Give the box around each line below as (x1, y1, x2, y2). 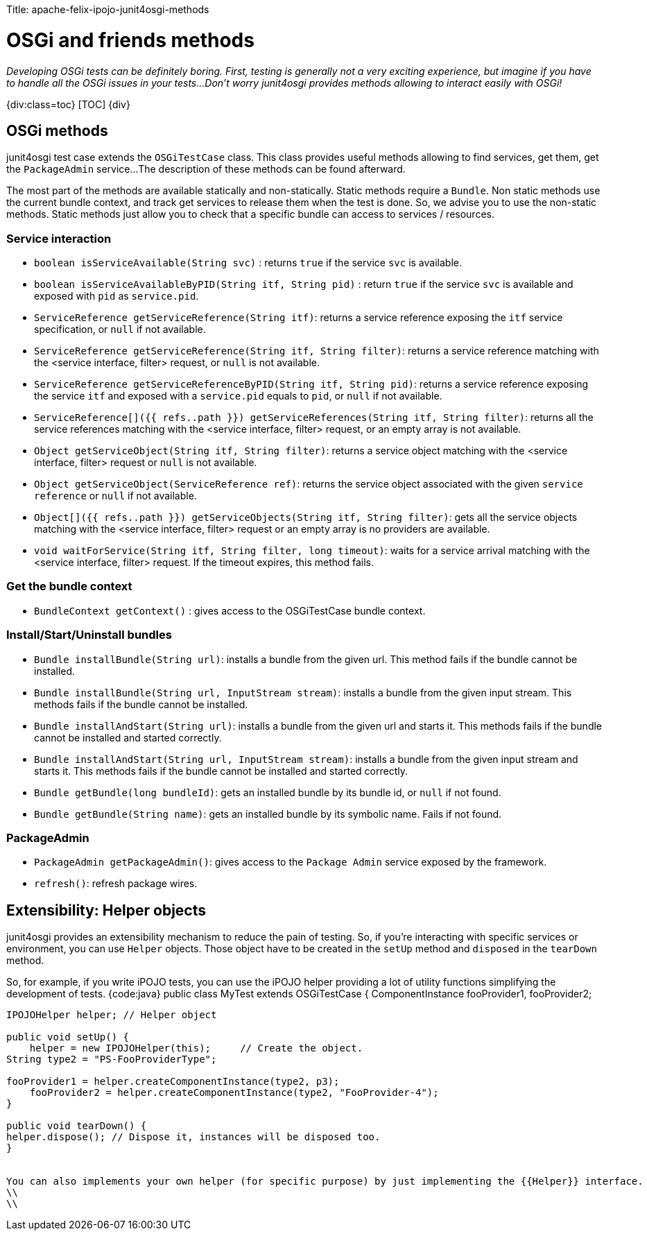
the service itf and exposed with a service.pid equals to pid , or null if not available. (34, 390, 442, 402)
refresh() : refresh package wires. (34, 877, 198, 890)
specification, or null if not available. (34, 323, 206, 336)
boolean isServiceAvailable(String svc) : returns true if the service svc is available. (34, 257, 462, 269)
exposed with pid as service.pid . (34, 290, 199, 302)
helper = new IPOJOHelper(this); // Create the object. (29, 1042, 363, 1054)
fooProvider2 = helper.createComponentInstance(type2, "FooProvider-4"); (29, 1087, 439, 1099)
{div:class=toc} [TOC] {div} (6, 98, 130, 110)
